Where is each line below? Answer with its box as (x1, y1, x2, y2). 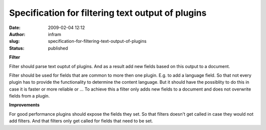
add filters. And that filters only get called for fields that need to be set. (9, 118, 153, 124)
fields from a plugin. (9, 93, 50, 99)
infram (48, 31, 62, 37)
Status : (9, 45, 25, 51)
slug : (9, 38, 20, 44)
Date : (9, 25, 21, 31)
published (48, 45, 68, 51)
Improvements (9, 102, 40, 108)
